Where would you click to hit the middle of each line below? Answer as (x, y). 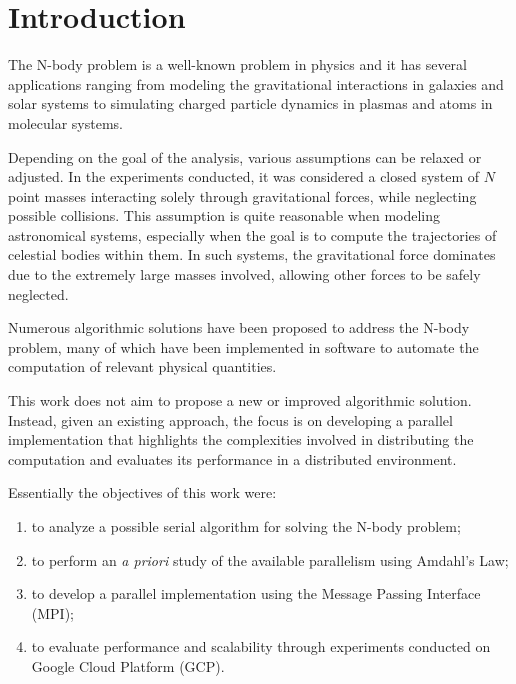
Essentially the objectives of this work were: (142, 492)
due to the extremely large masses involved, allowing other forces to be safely (244, 274)
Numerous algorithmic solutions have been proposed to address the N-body (239, 327)
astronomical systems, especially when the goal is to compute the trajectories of (252, 234)
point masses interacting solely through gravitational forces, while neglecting (242, 195)
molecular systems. (65, 122)
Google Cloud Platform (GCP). (128, 665)
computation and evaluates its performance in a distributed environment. (232, 458)
